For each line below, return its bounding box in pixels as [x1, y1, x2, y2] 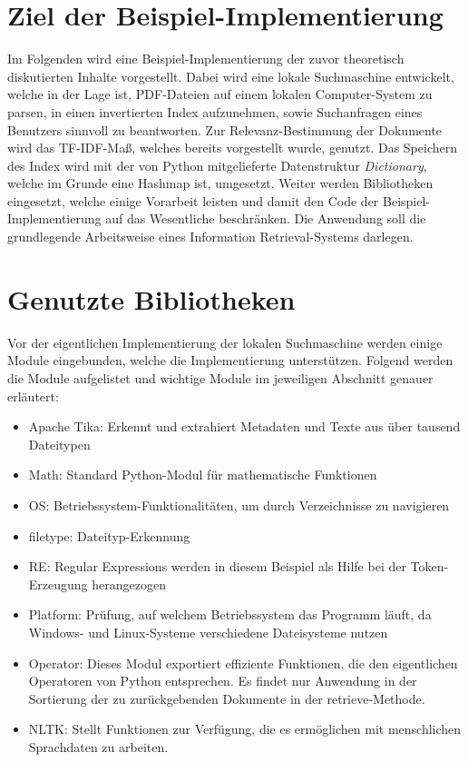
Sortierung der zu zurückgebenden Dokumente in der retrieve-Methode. [28, 688, 425, 708]
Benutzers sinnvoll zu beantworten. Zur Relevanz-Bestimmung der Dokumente [7, 120, 443, 139]
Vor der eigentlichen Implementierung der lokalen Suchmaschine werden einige [7, 332, 443, 351]
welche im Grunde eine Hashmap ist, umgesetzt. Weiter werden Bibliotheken [7, 173, 434, 193]
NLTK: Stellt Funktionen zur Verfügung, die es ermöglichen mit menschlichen [28, 719, 462, 738]
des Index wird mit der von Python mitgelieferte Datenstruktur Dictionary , [7, 155, 427, 174]
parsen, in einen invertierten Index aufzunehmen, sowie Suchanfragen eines [7, 102, 423, 121]
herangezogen [92, 574, 166, 593]
